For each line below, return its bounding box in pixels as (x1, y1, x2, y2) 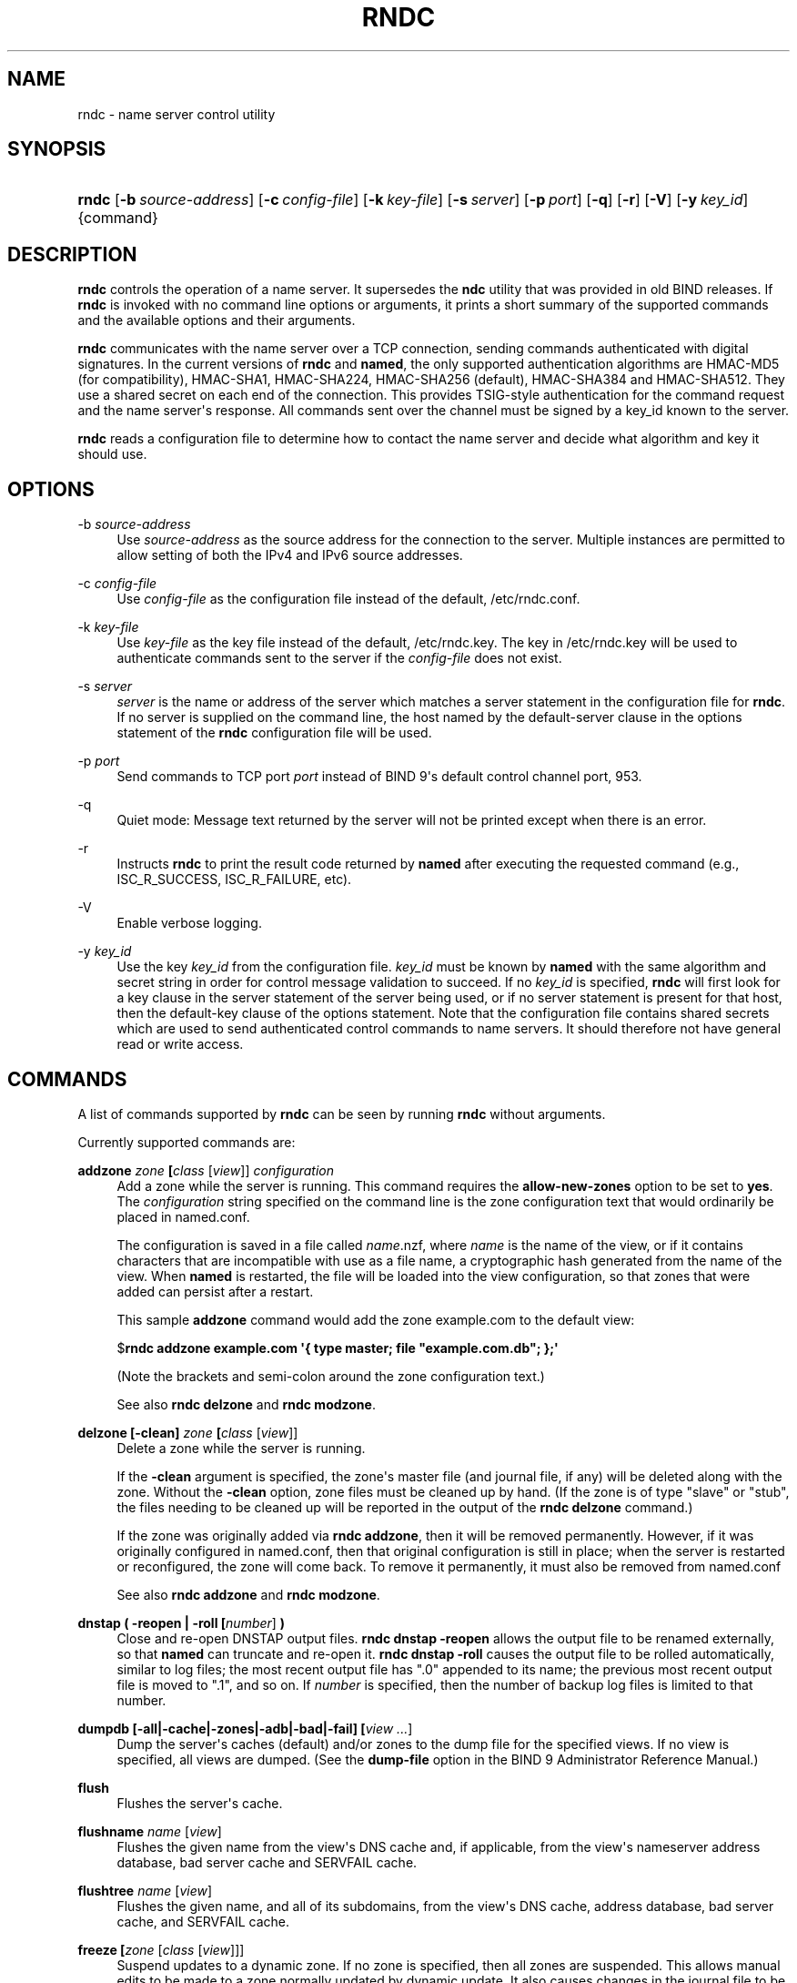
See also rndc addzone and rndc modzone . (116, 1586, 380, 1602)
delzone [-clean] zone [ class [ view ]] (77, 1424, 298, 1440)
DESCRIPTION (7, 242, 137, 266)
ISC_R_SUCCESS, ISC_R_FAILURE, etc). (116, 871, 352, 888)
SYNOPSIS (7, 137, 106, 161)
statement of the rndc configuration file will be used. (116, 725, 432, 741)
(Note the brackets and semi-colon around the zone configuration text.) (116, 1368, 545, 1384)
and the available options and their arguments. (77, 312, 356, 329)
